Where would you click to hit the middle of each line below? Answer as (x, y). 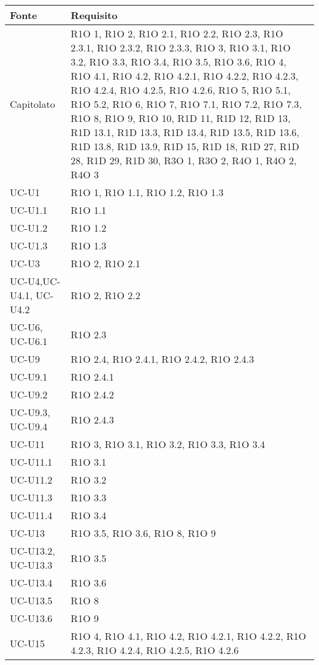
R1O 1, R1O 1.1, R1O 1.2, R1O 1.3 (147, 192)
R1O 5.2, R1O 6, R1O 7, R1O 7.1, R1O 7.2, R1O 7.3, (186, 104)
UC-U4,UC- (35, 281)
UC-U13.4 (31, 583)
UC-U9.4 (29, 426)
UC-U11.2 (31, 480)
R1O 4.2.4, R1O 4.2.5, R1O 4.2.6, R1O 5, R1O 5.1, (181, 90)
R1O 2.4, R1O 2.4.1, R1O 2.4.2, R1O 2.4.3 (163, 359)
